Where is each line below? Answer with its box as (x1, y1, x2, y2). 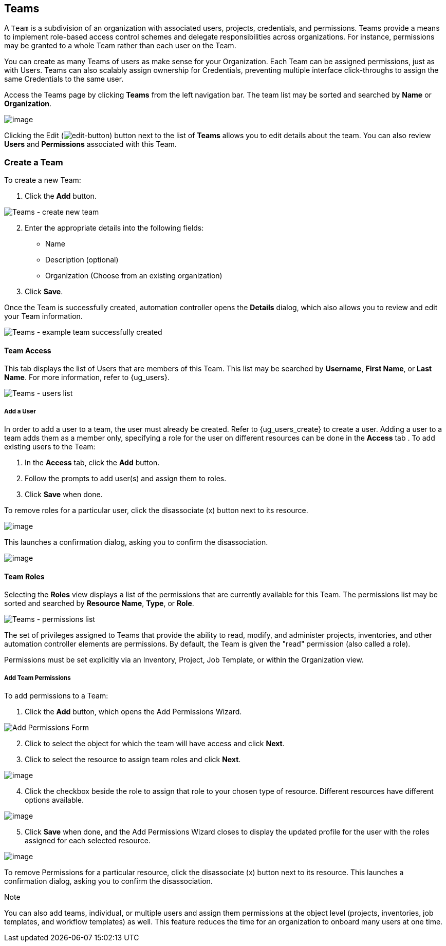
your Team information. (4, 312, 83, 321)
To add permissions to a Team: (4, 691, 108, 701)
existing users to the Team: (4, 442, 96, 451)
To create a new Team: (4, 176, 81, 185)
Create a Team (4, 157, 63, 167)
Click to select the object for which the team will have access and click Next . (25, 739, 285, 748)
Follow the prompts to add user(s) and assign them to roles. (25, 474, 227, 483)
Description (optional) (45, 255, 119, 264)
